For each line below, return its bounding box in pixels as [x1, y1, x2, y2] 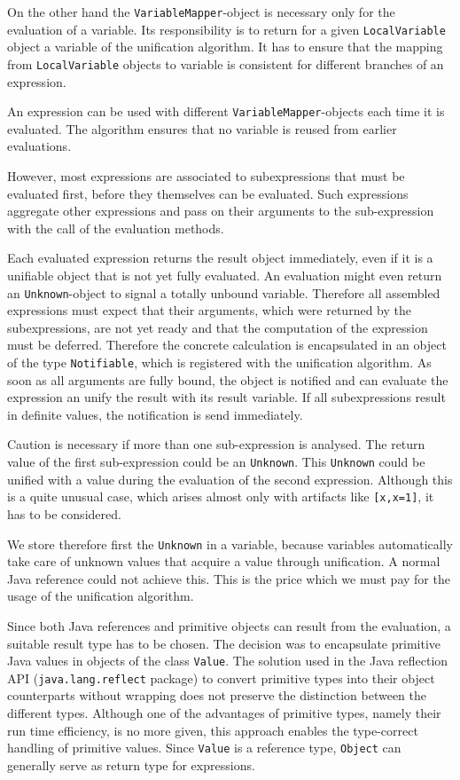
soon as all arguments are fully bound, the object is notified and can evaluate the [7, 370, 448, 389]
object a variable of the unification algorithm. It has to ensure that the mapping [7, 37, 443, 56]
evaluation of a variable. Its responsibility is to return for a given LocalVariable [7, 20, 446, 38]
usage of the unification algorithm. [7, 587, 194, 605]
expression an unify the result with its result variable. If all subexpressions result [7, 388, 446, 406]
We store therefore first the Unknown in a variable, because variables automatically [7, 534, 453, 553]
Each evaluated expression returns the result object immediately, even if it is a [7, 248, 433, 267]
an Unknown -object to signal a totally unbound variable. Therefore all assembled [7, 283, 441, 302]
